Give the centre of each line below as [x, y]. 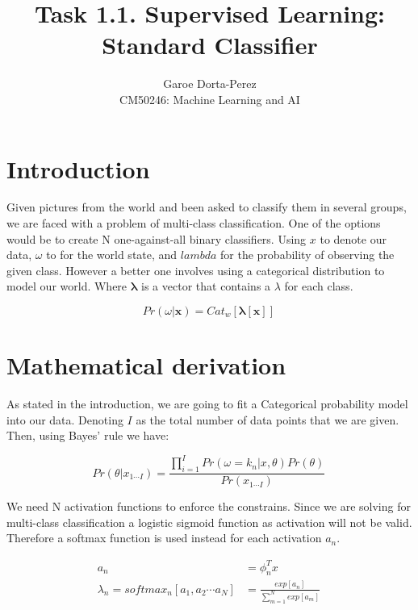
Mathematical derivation [146, 365]
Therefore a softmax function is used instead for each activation [164, 538]
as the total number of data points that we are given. [268, 419]
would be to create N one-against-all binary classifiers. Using [157, 238]
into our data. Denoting [65, 419]
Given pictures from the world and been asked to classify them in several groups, [207, 207]
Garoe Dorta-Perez [210, 84]
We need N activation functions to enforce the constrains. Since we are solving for [209, 506]
